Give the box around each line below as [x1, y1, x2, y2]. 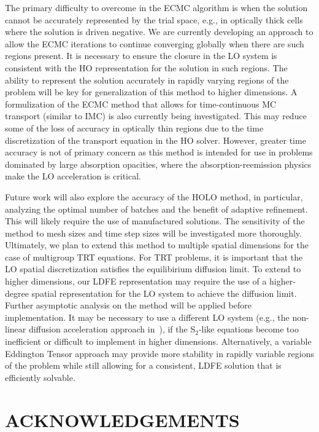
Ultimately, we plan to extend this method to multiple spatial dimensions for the [5, 238, 309, 251]
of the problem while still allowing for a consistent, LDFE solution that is [5, 359, 282, 372]
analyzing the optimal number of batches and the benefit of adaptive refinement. [5, 202, 308, 215]
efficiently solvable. [5, 371, 75, 383]
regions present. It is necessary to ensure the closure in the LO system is [5, 49, 277, 62]
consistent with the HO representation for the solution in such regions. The [5, 61, 288, 74]
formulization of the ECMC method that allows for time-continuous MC [5, 97, 277, 110]
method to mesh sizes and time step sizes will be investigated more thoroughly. [5, 226, 302, 239]
